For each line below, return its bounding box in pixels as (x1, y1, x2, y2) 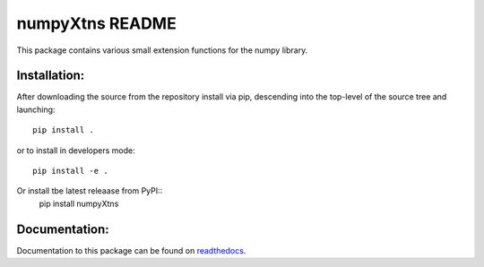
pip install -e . (32, 166, 108, 177)
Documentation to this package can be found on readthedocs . (16, 245, 246, 255)
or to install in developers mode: (16, 144, 136, 156)
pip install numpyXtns (39, 198, 119, 209)
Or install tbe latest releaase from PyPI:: (16, 185, 163, 196)
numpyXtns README (16, 13, 177, 33)
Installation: (16, 68, 85, 83)
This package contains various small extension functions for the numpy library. (16, 45, 308, 56)
